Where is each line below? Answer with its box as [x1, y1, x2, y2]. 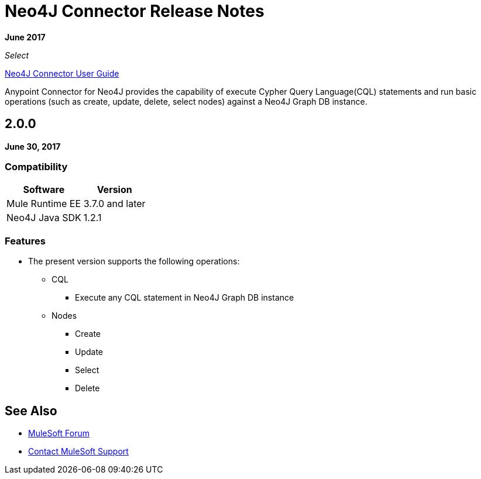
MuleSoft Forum [28, 428, 90, 438]
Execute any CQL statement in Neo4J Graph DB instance [75, 292, 294, 303]
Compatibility [5, 160, 68, 173]
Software [23, 184, 65, 196]
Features [5, 235, 46, 247]
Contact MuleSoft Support [28, 446, 129, 456]
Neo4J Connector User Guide [5, 68, 119, 78]
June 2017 [5, 32, 46, 42]
